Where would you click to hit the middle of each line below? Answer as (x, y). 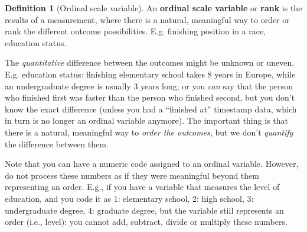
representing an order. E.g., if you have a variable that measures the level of (142, 187)
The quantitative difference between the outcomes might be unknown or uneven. (150, 62)
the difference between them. (57, 144)
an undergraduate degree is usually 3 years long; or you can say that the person (149, 86)
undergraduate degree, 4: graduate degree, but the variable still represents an (144, 210)
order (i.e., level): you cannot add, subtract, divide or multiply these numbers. (146, 222)
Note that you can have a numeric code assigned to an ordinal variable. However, (152, 164)
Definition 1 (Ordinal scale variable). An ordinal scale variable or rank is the (153, 8)
